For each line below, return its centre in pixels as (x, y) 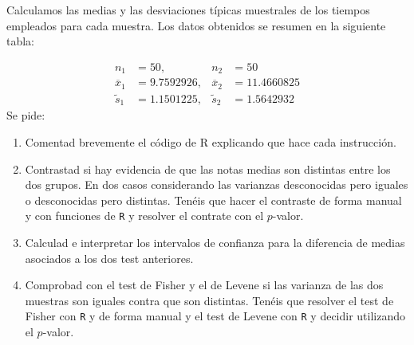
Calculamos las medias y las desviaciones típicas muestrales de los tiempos (188, 10)
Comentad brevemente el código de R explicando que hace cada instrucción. (211, 142)
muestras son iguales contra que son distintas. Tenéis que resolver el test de (209, 300)
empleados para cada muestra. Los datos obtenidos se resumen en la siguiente (196, 25)
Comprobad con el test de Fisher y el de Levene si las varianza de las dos (204, 285)
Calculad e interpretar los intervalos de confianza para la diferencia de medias (215, 243)
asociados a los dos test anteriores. (109, 258)
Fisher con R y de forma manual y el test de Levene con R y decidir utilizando (215, 316)
